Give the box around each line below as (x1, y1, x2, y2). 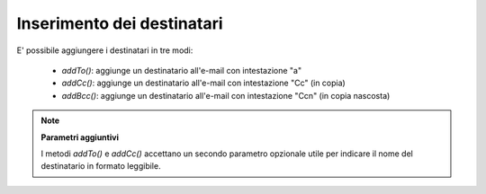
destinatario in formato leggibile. (40, 161, 161, 172)
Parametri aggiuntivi (40, 131, 119, 143)
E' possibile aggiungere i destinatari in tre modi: (16, 45, 193, 56)
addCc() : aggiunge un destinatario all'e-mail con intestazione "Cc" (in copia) (61, 77, 346, 89)
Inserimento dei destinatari (16, 13, 224, 33)
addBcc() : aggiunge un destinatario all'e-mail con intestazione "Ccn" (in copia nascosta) (61, 90, 391, 101)
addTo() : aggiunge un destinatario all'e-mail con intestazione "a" (61, 65, 301, 75)
